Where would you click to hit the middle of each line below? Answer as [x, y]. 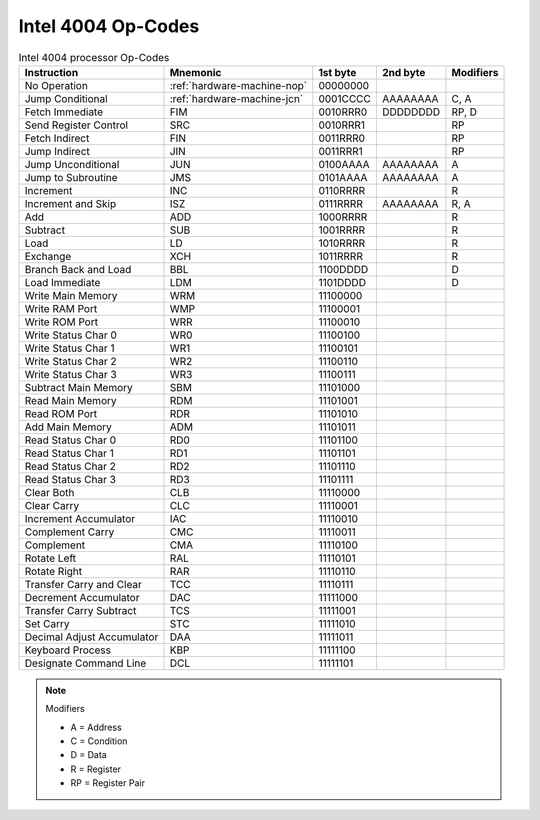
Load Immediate [62, 282]
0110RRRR [342, 190]
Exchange [48, 256]
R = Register [96, 769]
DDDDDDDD [411, 112]
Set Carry [47, 623]
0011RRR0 [341, 138]
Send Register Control [76, 125]
